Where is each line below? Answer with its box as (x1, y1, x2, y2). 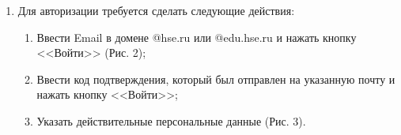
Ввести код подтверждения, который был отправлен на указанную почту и (36, 70, 395, 87)
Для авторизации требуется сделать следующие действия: (17, 2, 295, 18)
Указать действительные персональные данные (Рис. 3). (36, 112, 306, 129)
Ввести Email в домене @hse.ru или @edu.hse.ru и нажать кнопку (36, 28, 357, 45)
